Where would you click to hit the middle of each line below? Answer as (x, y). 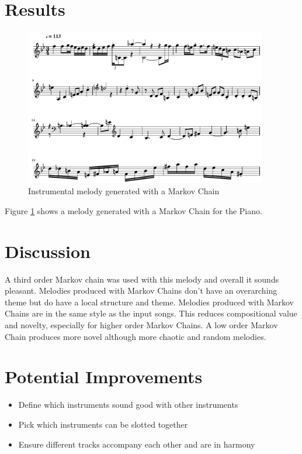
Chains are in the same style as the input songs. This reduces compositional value (151, 313)
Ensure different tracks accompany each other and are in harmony (137, 444)
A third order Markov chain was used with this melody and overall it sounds (142, 279)
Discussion (48, 251)
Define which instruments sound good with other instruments (128, 405)
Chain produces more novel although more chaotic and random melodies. (136, 336)
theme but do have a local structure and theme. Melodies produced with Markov (149, 302)
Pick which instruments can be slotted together (103, 424)
